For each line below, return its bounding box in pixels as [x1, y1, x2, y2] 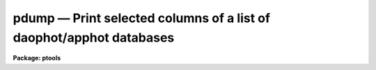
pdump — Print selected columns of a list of [13, 10, 271, 26]
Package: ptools [13, 54, 61, 62]
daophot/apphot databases [13, 30, 175, 45]
